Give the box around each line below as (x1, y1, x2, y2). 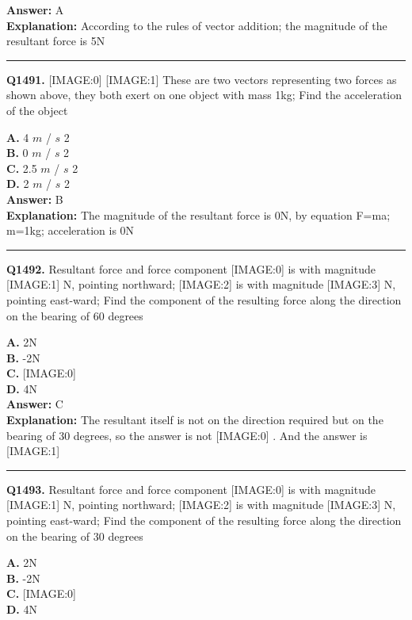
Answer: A (6, 2, 64, 17)
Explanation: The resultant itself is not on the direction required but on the (6, 411, 383, 428)
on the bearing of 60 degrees (6, 307, 143, 323)
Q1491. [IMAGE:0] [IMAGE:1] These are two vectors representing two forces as (6, 71, 397, 87)
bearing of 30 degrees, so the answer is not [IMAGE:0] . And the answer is (6, 427, 368, 443)
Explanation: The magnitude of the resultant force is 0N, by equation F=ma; (6, 206, 391, 223)
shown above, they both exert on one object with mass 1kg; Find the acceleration (6, 86, 402, 103)
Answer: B (6, 190, 63, 207)
